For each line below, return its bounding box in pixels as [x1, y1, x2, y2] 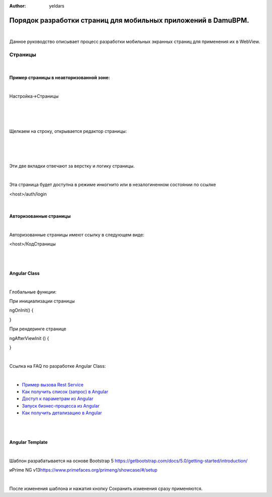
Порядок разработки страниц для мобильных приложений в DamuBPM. [9, 16, 249, 25]
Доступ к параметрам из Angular [22, 395, 94, 402]
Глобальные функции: [9, 288, 57, 295]
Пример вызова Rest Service [22, 381, 84, 387]
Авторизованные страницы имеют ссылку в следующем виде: [9, 231, 145, 237]
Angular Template [9, 439, 48, 445]
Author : [9, 3, 26, 9]
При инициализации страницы [9, 298, 75, 304]
